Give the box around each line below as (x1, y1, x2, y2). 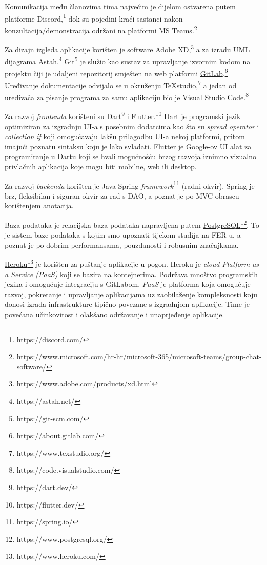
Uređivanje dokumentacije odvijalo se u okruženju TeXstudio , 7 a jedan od (5, 78, 237, 90)
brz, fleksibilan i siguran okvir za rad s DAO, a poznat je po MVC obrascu (5, 190, 239, 201)
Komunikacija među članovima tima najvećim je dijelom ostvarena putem (5, 1, 236, 11)
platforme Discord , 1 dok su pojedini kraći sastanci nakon (5, 11, 183, 24)
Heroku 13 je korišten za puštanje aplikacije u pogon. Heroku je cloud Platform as (5, 257, 259, 269)
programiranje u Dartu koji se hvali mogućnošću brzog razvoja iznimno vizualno (5, 151, 257, 162)
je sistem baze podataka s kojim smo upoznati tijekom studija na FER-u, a (5, 229, 241, 240)
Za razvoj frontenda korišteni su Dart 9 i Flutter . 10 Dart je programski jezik (5, 109, 241, 121)
